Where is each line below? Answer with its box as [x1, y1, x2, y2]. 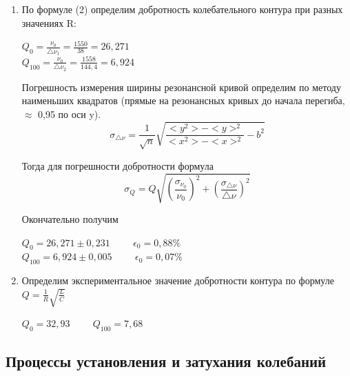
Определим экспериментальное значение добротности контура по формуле [21, 273, 334, 288]
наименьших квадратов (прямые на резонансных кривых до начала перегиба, [21, 93, 345, 108]
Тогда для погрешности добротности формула [21, 158, 214, 172]
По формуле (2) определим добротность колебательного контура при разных [21, 2, 343, 16]
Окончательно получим [21, 212, 119, 226]
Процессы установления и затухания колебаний [6, 350, 327, 372]
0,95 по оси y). [38, 106, 101, 121]
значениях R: [21, 15, 77, 30]
